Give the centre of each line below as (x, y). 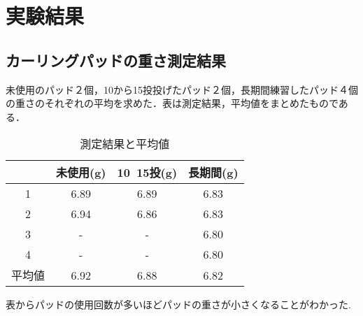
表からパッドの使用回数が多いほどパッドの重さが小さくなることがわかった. (178, 304)
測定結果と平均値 (125, 144)
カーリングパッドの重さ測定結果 (116, 60)
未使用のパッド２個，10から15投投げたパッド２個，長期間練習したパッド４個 (182, 89)
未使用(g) (81, 173)
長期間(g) (213, 173)
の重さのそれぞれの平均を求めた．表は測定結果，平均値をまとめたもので (172, 103)
